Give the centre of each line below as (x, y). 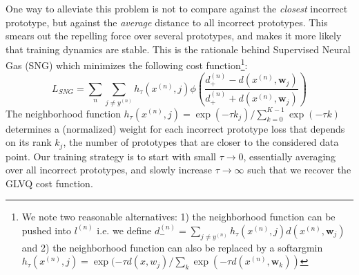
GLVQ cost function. (49, 183)
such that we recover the (299, 170)
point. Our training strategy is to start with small (111, 156)
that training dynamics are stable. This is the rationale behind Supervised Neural (178, 49)
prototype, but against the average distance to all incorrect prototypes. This (167, 22)
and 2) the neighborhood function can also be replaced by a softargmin (172, 247)
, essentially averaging (290, 156)
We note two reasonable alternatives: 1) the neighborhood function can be (178, 217)
